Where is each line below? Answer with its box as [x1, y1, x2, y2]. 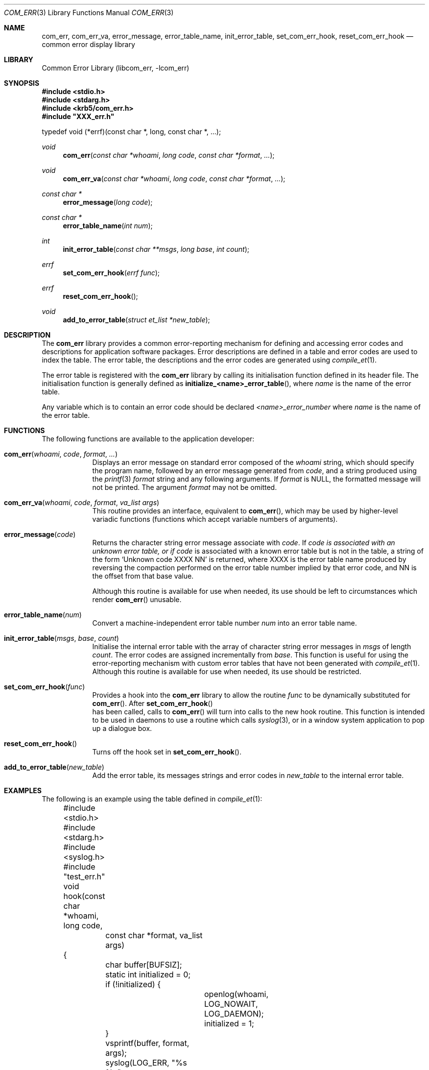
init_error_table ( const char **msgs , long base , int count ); [63, 245, 249, 253]
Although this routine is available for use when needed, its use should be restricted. [92, 667, 361, 676]
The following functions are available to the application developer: [42, 435, 255, 443]
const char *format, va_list [105, 930, 203, 940]
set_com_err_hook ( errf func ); [63, 268, 160, 277]
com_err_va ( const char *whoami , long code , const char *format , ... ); [63, 174, 286, 183]
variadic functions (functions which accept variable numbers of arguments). [92, 515, 338, 523]
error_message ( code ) [4, 530, 76, 538]
